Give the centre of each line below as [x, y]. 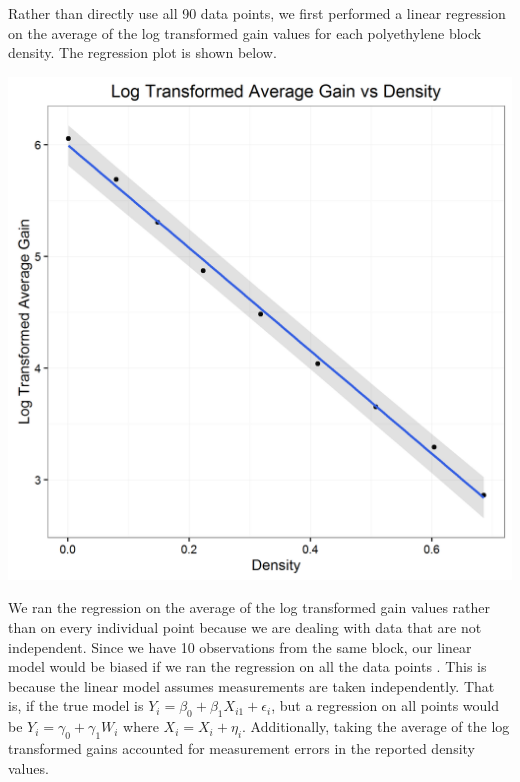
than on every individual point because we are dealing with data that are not [245, 626]
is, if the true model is [76, 705]
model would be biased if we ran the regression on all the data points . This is [247, 666]
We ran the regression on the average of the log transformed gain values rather [249, 607]
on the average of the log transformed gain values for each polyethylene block [245, 32]
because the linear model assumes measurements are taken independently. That [251, 685]
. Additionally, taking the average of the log [376, 726]
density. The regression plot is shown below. [142, 52]
